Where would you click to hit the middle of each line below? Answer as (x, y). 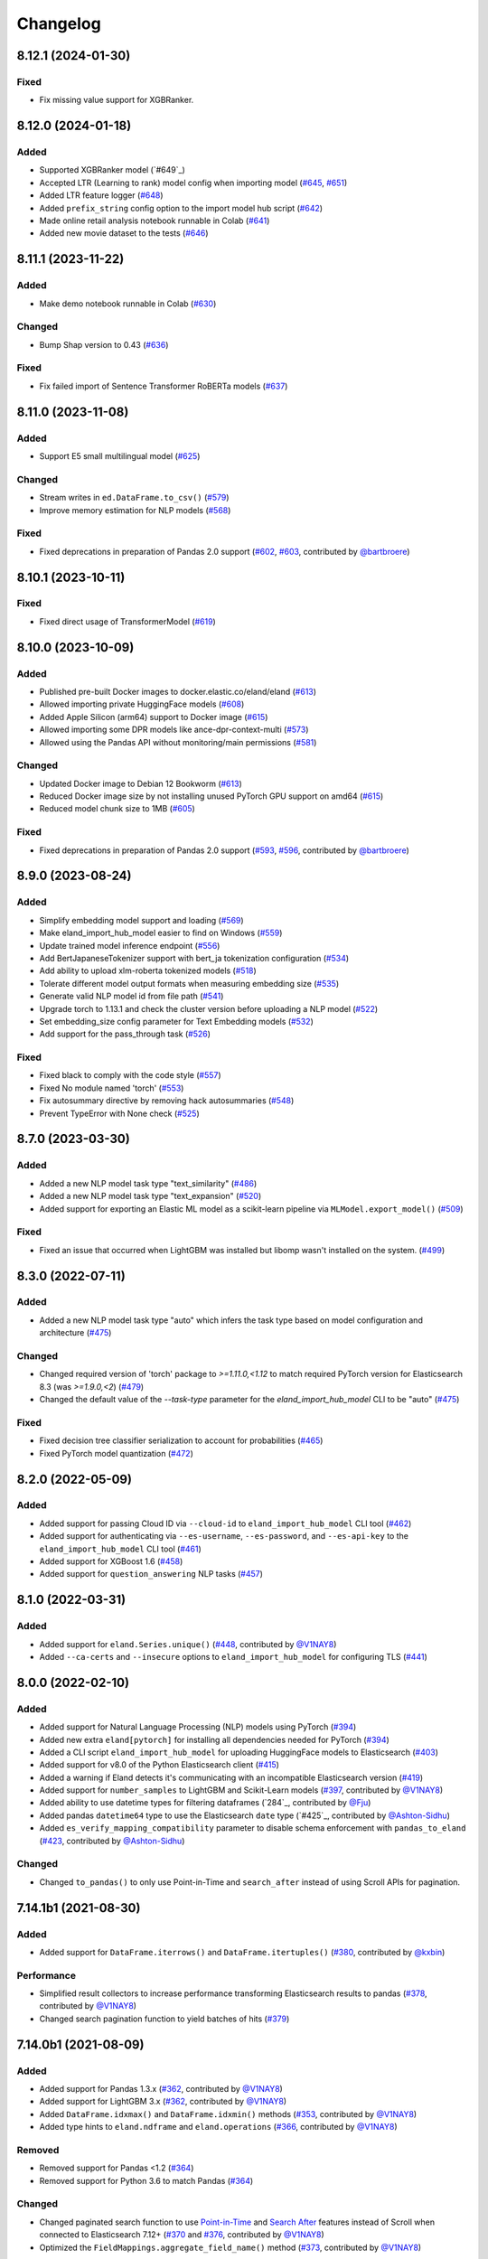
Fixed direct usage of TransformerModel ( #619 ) (127, 621)
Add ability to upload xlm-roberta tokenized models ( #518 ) (148, 970)
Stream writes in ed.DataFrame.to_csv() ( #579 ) (134, 498)
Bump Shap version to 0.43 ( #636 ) (104, 344)
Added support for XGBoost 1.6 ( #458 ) (111, 1561)
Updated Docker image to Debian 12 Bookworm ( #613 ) (141, 783)
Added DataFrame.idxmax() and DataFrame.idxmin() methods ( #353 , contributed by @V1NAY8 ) (228, 2114)
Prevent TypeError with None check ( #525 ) (119, 1113)
